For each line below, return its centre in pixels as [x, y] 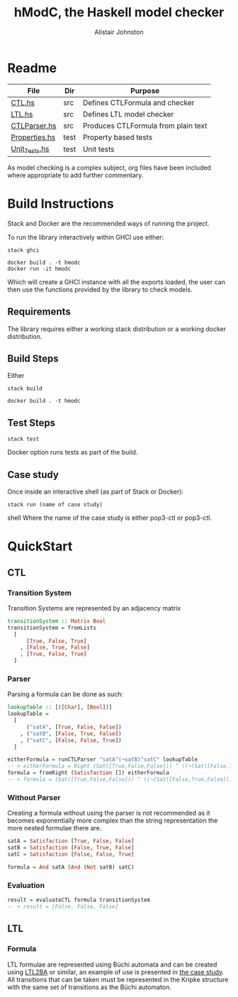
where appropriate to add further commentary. [75, 175]
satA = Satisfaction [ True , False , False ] [71, 841]
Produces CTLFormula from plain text [145, 126]
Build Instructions [61, 204]
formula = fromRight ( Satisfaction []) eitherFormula [89, 773]
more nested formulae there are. [55, 828]
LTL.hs [22, 114]
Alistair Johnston [119, 32]
